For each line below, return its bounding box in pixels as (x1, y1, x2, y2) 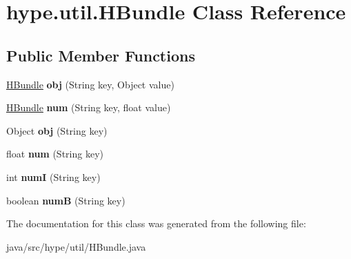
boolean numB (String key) (6, 193, 126, 207)
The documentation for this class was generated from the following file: (6, 216, 306, 231)
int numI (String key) (6, 169, 101, 184)
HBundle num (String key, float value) (6, 100, 171, 115)
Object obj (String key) (6, 123, 108, 137)
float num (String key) (6, 146, 103, 161)
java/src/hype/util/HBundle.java (6, 239, 146, 253)
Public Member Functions (6, 44, 195, 66)
